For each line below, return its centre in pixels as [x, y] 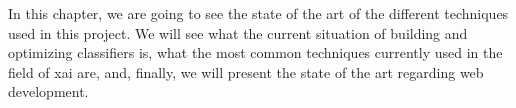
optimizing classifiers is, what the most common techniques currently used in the [255, 52]
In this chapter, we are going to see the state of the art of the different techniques [258, 13]
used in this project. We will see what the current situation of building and [238, 32]
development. [48, 91]
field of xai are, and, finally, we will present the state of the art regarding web [246, 71]
